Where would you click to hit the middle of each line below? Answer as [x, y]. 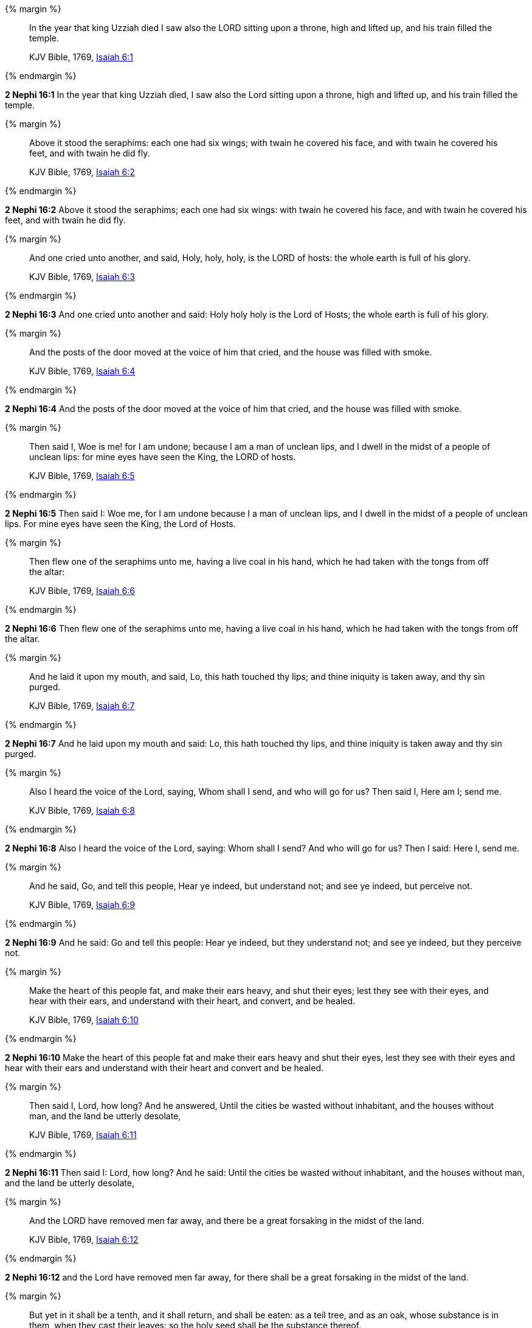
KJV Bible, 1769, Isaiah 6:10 [84, 1020]
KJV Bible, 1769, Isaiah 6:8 [82, 810]
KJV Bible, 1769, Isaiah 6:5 [82, 476]
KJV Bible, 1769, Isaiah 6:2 [82, 172]
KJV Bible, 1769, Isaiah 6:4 [82, 371]
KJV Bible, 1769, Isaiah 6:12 [84, 1239]
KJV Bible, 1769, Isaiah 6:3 [82, 277]
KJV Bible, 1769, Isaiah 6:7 [82, 706]
